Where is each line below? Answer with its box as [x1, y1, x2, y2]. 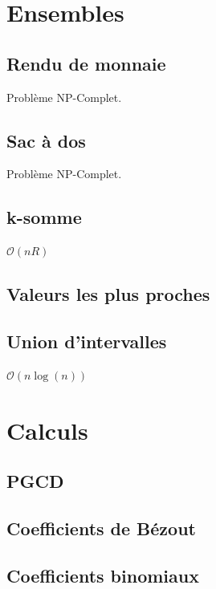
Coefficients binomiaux [6, 563, 199, 587]
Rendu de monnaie [6, 51, 166, 75]
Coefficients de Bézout [6, 515, 196, 540]
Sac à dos [6, 128, 86, 152]
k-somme [6, 205, 82, 230]
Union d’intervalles [6, 328, 167, 353]
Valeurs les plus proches [6, 282, 210, 307]
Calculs [6, 413, 88, 446]
